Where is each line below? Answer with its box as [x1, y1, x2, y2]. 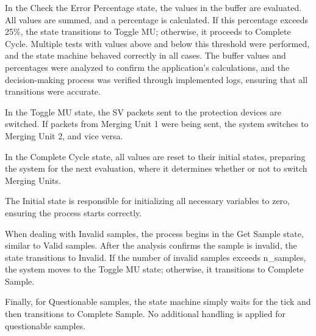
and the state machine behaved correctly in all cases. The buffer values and [5, 49, 286, 62]
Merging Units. [5, 173, 61, 186]
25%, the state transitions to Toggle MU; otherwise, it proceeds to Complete [5, 25, 291, 38]
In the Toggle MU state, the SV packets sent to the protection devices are [5, 105, 281, 118]
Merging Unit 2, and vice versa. [5, 129, 123, 142]
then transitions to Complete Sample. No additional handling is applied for [5, 307, 286, 320]
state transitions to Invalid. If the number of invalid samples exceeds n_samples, [5, 250, 306, 263]
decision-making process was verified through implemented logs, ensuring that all [5, 73, 308, 86]
